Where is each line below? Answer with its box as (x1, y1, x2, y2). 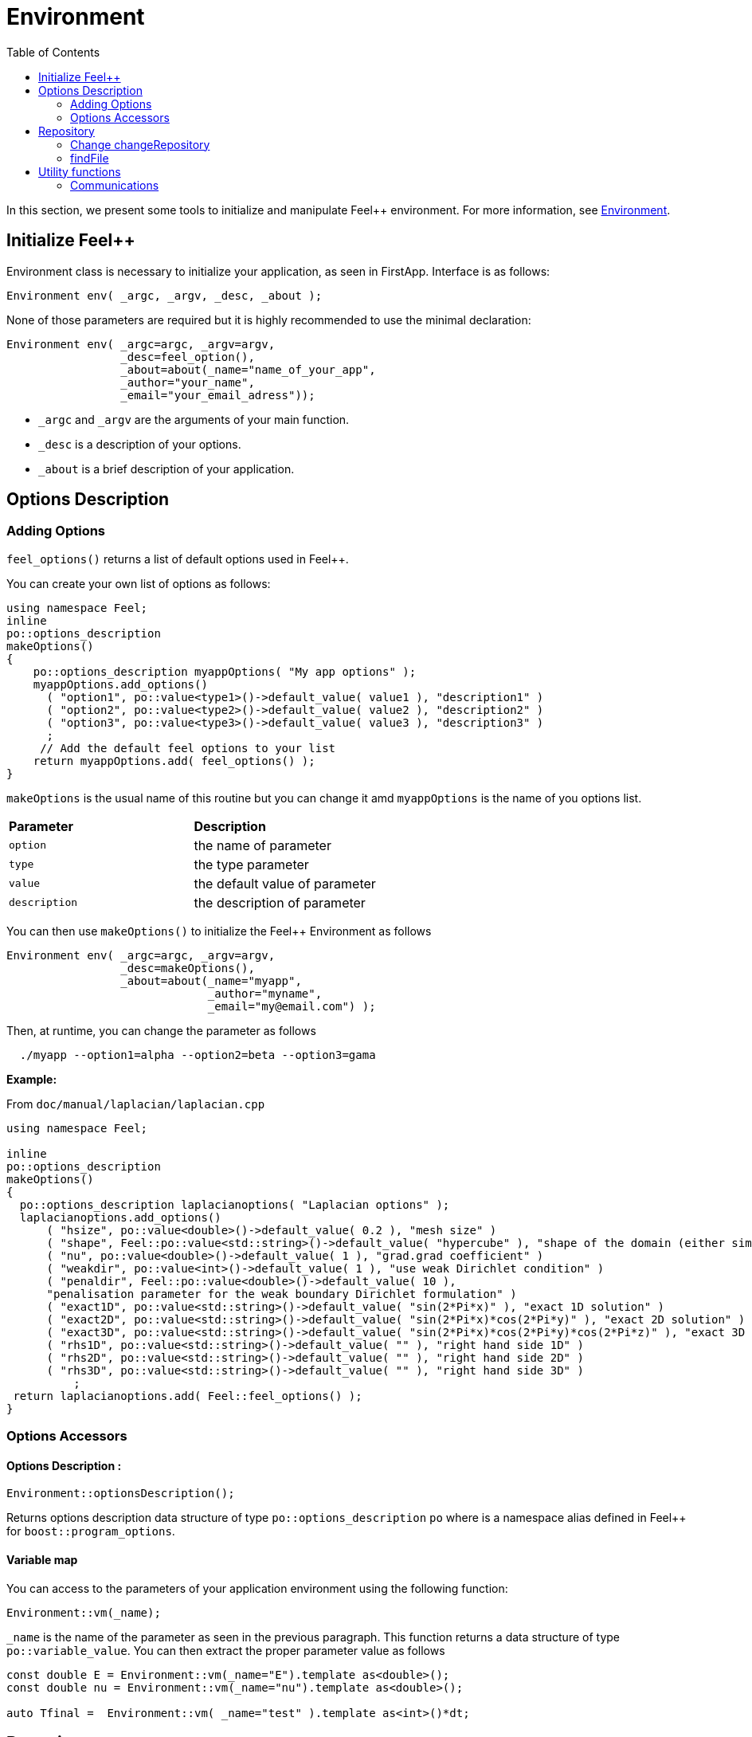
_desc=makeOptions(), (120, 961, 255, 974)
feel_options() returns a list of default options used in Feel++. (6, 551, 349, 566)
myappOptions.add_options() (33, 677, 208, 691)
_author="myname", (207, 986, 323, 1000)
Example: (6, 1072, 57, 1086)
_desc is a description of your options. (38, 437, 241, 451)
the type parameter (194, 856, 309, 872)
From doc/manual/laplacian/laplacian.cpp (6, 1096, 265, 1111)
